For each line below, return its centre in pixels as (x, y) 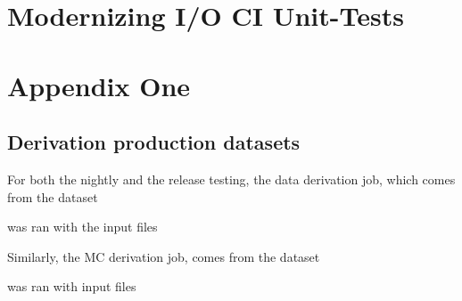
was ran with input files (72, 286)
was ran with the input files (82, 227)
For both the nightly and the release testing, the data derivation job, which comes (231, 179)
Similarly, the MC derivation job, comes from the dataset (164, 256)
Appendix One (99, 85)
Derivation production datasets (154, 142)
